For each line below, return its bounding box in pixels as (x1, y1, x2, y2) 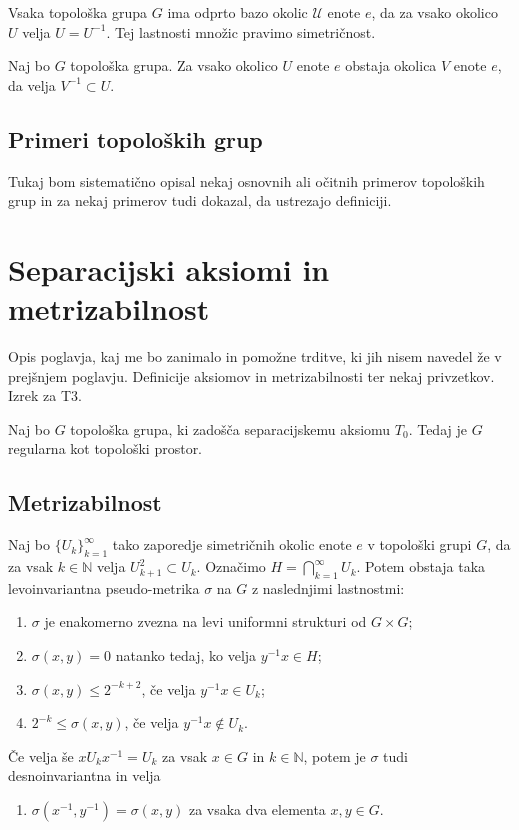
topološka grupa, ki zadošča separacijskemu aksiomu (70, 418, 391, 439)
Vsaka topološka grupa (8, 2, 148, 22)
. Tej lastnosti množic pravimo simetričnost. (106, 21, 376, 42)
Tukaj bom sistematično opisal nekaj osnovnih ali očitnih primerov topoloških (8, 170, 485, 191)
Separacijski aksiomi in (8, 248, 330, 289)
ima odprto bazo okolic (167, 2, 308, 22)
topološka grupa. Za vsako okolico (70, 55, 278, 76)
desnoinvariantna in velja (8, 765, 161, 786)
